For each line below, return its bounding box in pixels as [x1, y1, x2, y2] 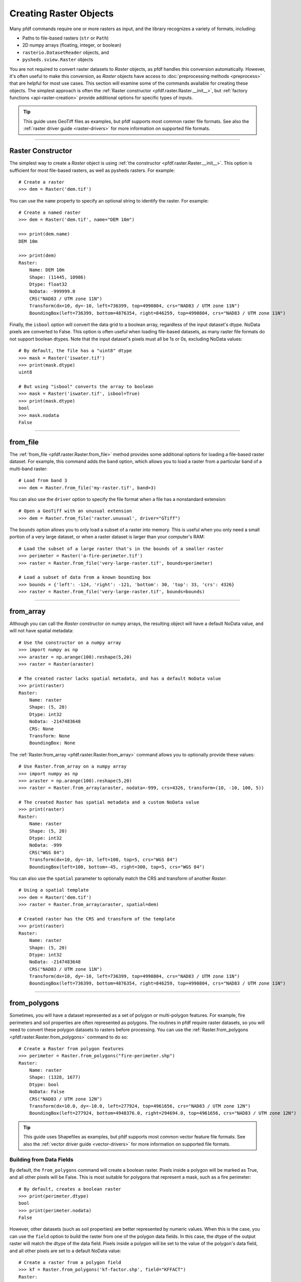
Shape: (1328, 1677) [29, 1074, 81, 1080]
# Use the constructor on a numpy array [18, 639, 121, 646]
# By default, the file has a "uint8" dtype [18, 348, 133, 354]
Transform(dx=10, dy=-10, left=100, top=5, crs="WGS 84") [29, 857, 178, 863]
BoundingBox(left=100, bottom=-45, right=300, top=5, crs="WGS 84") [29, 864, 205, 870]
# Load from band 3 [18, 477, 68, 484]
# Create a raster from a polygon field [18, 1259, 121, 1266]
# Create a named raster [18, 210, 81, 215]
